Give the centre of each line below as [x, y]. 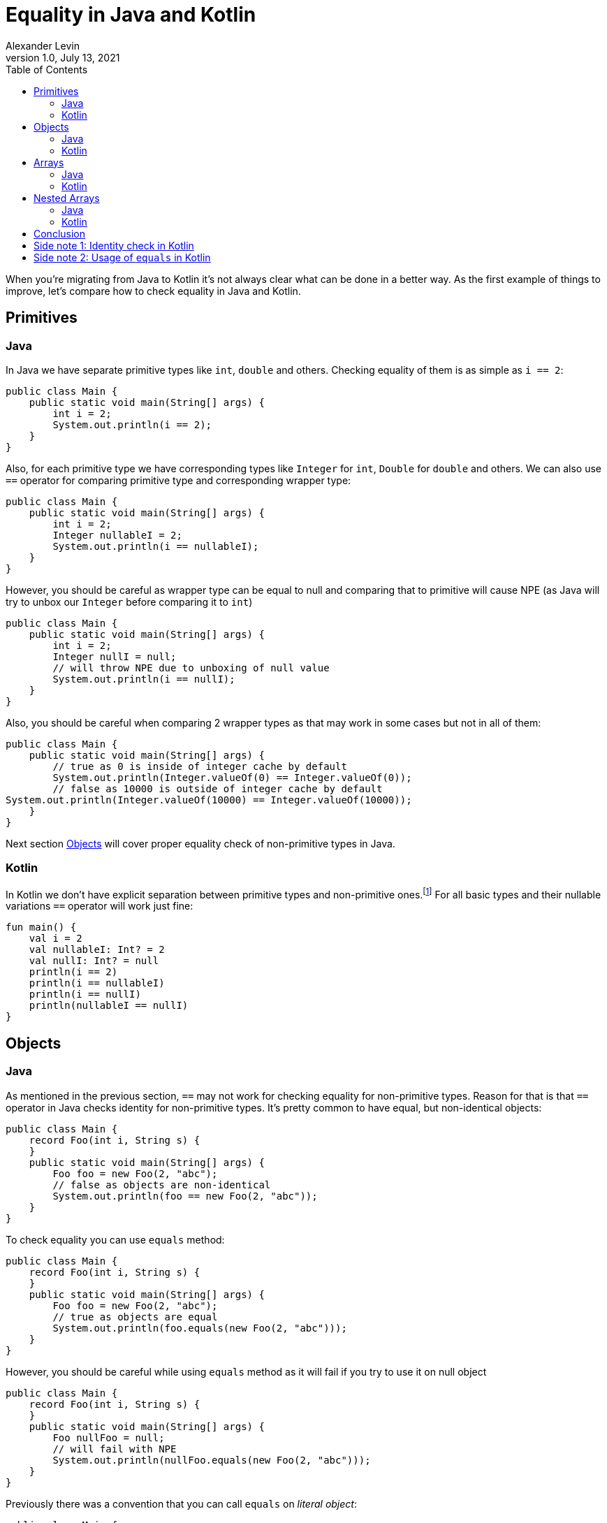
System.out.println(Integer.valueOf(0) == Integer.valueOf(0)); [232, 777]
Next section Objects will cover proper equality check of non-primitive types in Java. [200, 843]
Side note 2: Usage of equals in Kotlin [122, 257]
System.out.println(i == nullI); [144, 679]
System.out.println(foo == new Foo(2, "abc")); [185, 1196]
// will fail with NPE [115, 1449]
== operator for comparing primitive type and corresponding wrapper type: [178, 480]
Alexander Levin [43, 45]
